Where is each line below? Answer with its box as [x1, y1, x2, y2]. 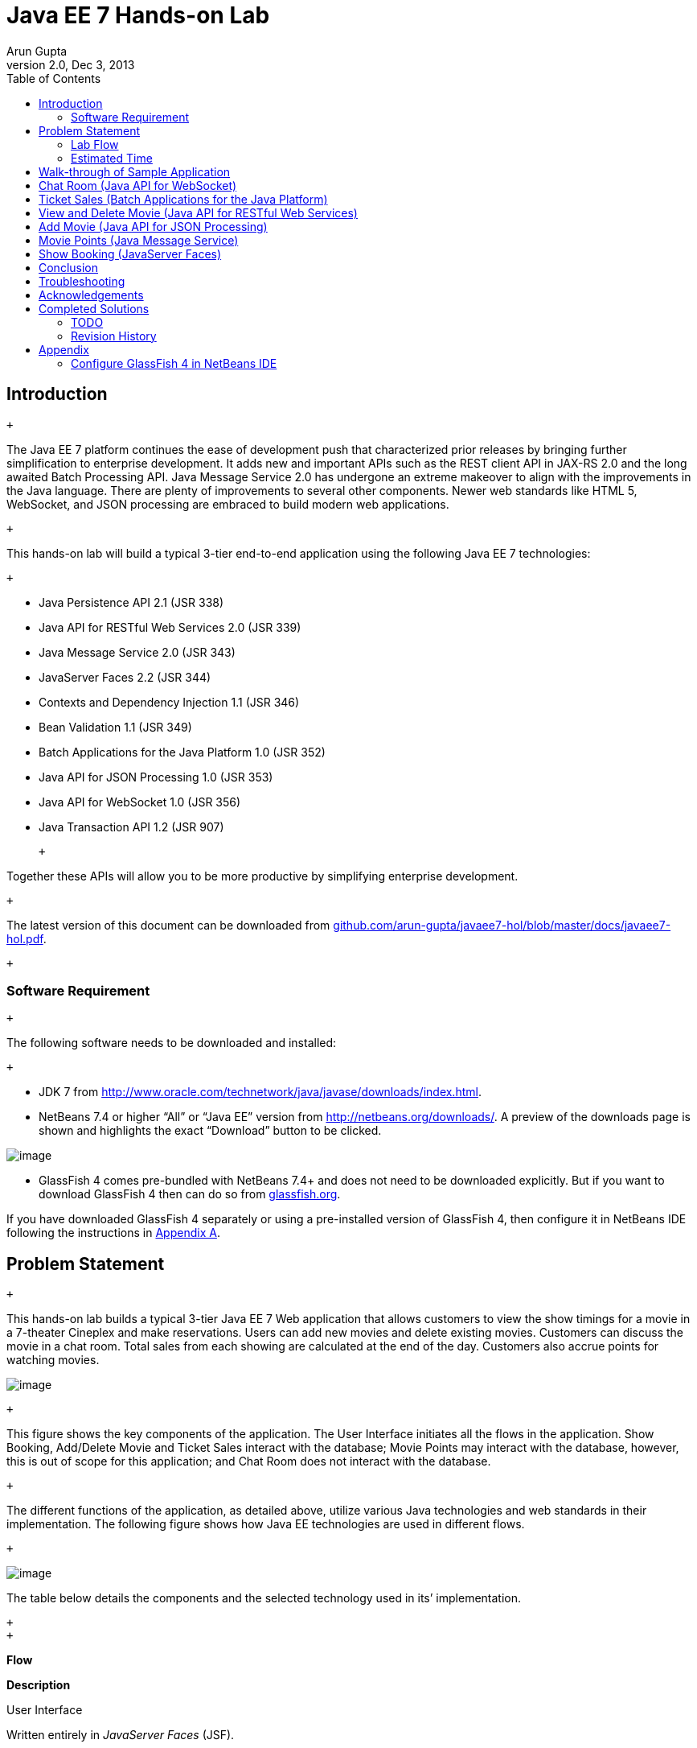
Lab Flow [71, 137, 119, 151]
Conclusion [39, 260, 99, 274]
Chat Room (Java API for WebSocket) [39, 178, 237, 192]
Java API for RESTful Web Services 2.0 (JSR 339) [39, 620, 301, 634]
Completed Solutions [39, 301, 150, 315]
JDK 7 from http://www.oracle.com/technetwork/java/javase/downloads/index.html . [39, 1085, 482, 1099]
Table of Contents [6, 71, 101, 85]
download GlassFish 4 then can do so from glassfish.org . [39, 1187, 341, 1202]
